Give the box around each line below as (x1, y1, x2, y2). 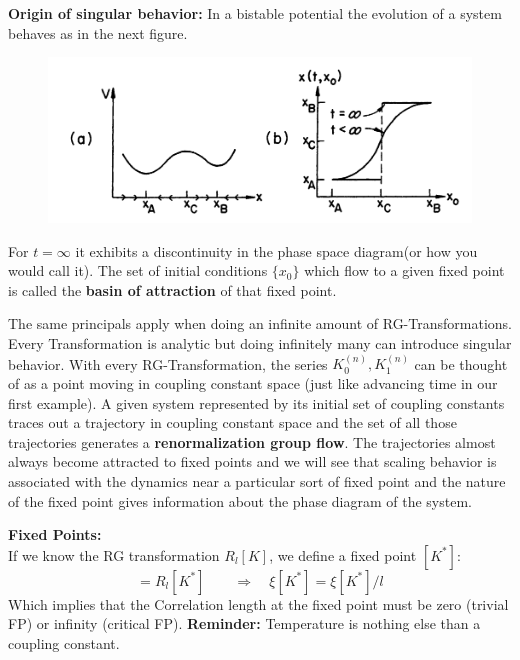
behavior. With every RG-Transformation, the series (8, 353, 328, 374)
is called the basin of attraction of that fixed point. (8, 279, 337, 300)
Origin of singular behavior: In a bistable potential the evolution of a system (8, 3, 502, 23)
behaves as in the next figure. (8, 22, 188, 43)
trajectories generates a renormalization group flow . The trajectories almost (8, 431, 496, 452)
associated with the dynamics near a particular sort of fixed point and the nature (8, 471, 506, 492)
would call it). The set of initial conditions (8, 260, 268, 281)
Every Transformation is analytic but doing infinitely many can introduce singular (8, 333, 512, 354)
